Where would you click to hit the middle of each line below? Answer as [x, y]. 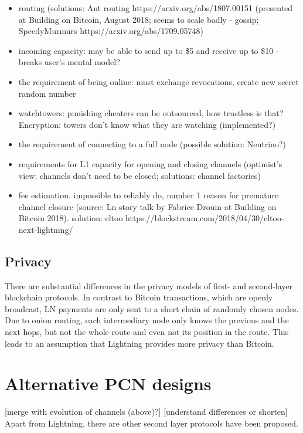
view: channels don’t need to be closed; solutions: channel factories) [139, 175]
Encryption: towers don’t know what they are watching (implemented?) [147, 124]
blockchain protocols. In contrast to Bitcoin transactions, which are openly [139, 297]
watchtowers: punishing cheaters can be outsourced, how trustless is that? [151, 113]
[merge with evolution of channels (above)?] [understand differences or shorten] [146, 412]
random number [47, 93]
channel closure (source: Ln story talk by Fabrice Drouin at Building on [147, 206]
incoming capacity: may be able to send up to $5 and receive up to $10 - [149, 50]
